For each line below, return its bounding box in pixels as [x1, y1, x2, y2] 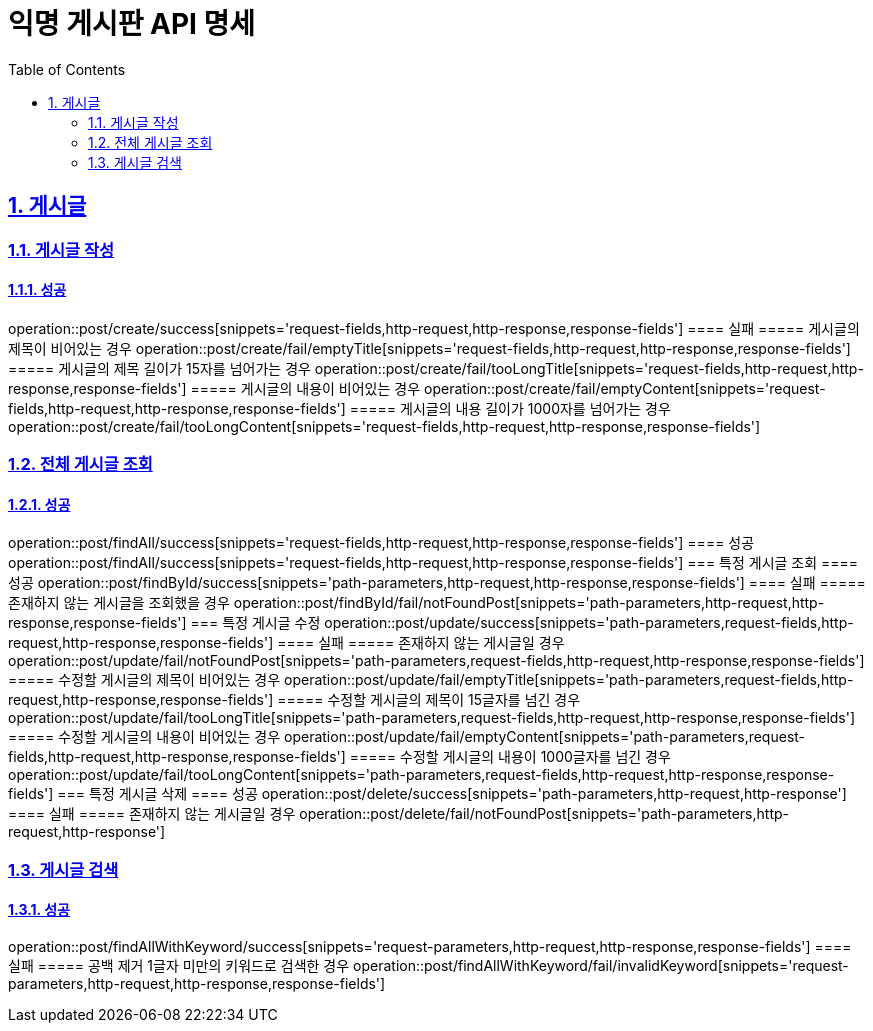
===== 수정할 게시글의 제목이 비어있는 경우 [8, 671, 281, 689]
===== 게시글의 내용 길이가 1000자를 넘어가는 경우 [349, 399, 671, 417]
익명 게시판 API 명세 [8, 7, 256, 41]
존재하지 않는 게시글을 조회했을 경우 [8, 594, 230, 612]
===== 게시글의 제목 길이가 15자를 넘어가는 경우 [8, 359, 311, 377]
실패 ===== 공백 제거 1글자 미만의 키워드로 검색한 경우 [8, 957, 350, 974]
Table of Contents [8, 60, 126, 78]
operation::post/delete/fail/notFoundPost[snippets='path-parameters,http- [299, 805, 789, 823]
